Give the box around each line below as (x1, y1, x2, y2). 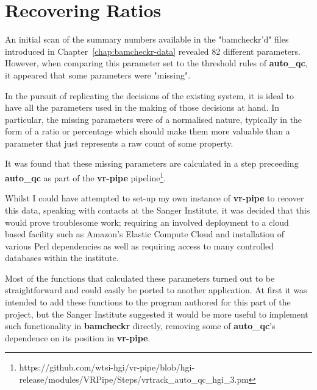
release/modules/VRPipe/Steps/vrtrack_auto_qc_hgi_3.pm (19, 373, 249, 386)
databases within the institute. (5, 251, 119, 264)
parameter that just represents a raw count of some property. (5, 136, 233, 149)
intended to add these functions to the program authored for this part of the (5, 296, 291, 308)
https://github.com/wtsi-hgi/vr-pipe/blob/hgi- (19, 361, 195, 374)
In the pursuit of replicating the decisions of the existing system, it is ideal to (5, 89, 294, 102)
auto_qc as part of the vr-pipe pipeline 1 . (5, 170, 166, 184)
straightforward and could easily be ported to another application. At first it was (5, 284, 307, 296)
